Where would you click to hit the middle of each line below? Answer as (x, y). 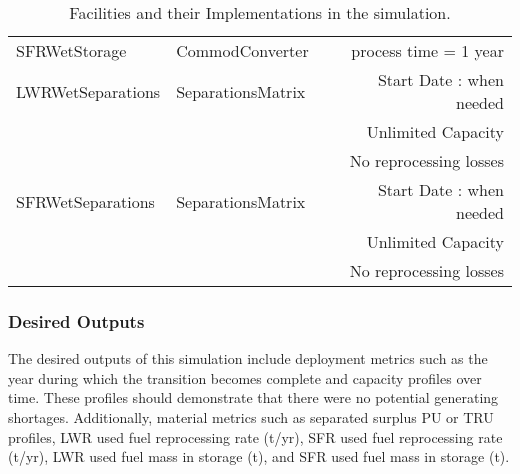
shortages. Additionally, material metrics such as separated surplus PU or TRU (251, 417)
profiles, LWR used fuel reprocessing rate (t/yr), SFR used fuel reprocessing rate (255, 436)
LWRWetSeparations (88, 91)
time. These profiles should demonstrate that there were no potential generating (253, 397)
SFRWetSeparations (85, 201)
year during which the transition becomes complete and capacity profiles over (245, 377)
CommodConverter (242, 50)
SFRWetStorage (71, 50)
